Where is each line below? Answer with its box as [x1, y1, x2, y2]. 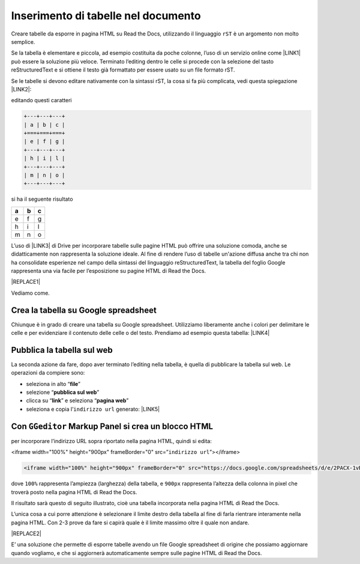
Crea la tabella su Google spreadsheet [11, 305, 157, 315]
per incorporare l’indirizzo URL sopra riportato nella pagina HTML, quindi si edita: [11, 437, 212, 444]
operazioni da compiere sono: [11, 369, 85, 376]
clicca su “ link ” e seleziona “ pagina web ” [26, 397, 129, 404]
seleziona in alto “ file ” [26, 380, 81, 387]
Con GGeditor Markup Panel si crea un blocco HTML [11, 421, 213, 431]
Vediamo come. [11, 289, 50, 296]
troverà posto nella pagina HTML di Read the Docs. [11, 488, 137, 495]
